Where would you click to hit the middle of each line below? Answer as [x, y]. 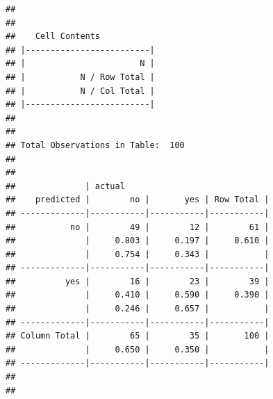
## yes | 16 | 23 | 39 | [138, 281]
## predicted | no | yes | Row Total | [138, 200]
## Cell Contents [53, 36]
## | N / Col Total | [80, 91]
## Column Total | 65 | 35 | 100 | [138, 336]
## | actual [65, 186]
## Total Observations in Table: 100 [95, 145]
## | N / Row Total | [80, 77]
